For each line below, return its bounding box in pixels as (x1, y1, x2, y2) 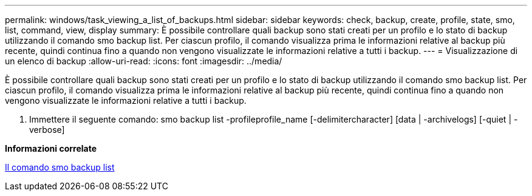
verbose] (29, 124, 65, 135)
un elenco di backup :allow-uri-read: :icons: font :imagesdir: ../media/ (5, 56, 282, 66)
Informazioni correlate (5, 143, 97, 154)
